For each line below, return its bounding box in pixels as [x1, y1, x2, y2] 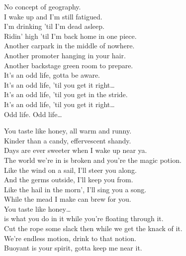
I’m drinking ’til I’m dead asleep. [4, 21, 104, 31]
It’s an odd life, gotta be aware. [4, 70, 100, 80]
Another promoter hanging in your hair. [4, 50, 126, 60]
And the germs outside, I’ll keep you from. [4, 174, 133, 185]
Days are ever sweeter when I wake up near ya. [4, 145, 147, 155]
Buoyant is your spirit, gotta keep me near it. [4, 243, 142, 253]
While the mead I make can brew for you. [4, 194, 131, 204]
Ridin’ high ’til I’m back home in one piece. [4, 30, 137, 41]
